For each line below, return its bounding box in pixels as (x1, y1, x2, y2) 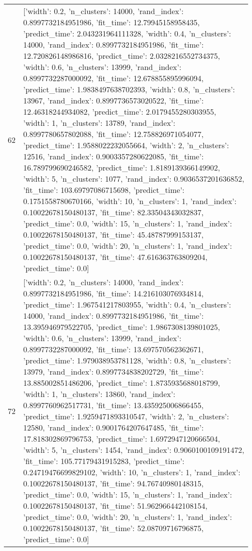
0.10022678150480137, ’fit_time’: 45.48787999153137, (23, 229, 204, 240)
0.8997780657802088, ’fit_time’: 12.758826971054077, (23, 128, 204, 139)
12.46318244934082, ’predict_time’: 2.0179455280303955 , (23, 106, 216, 117)
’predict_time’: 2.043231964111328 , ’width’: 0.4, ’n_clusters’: (23, 28, 231, 39)
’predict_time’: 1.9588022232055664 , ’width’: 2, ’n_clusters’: (23, 139, 229, 151)
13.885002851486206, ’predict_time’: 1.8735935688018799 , (23, 377, 220, 388)
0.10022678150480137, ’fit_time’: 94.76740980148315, (23, 478, 204, 489)
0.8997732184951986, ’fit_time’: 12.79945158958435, (23, 17, 200, 28)
